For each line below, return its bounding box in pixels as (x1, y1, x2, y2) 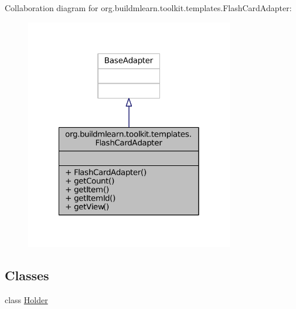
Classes (5, 266, 49, 284)
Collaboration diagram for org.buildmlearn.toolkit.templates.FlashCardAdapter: (5, 2, 292, 13)
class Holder (5, 294, 48, 306)
